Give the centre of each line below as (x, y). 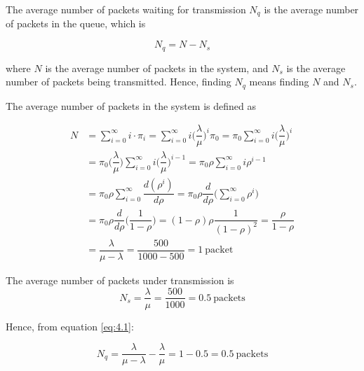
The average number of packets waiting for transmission (126, 9)
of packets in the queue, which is (76, 23)
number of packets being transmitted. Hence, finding (119, 82)
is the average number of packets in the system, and (157, 68)
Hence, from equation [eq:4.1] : (70, 326)
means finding (279, 82)
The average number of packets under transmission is (120, 280)
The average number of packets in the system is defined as (131, 105)
